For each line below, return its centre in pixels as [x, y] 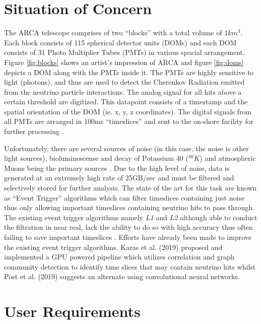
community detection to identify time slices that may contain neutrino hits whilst [130, 266]
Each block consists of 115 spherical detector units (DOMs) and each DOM [120, 42]
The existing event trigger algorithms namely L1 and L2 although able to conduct [131, 217]
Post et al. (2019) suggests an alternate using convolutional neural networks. [122, 276]
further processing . [34, 131]
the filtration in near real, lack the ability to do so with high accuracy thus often [128, 227]
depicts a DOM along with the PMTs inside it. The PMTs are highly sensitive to [129, 72]
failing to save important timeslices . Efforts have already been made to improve [128, 237]
